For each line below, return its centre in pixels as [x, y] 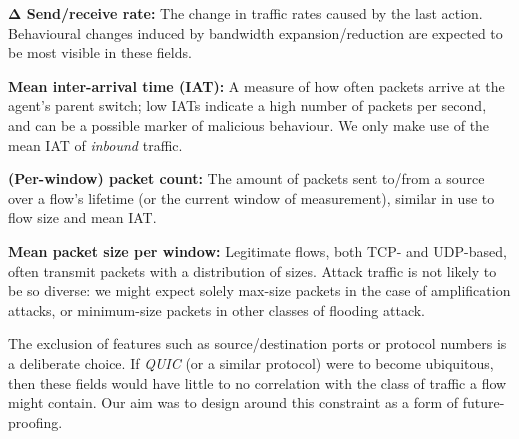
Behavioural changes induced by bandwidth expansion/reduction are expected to [255, 32]
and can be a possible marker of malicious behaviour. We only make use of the [249, 124]
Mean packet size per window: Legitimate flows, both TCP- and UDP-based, [257, 250]
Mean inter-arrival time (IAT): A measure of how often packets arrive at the [256, 85]
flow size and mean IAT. [82, 217]
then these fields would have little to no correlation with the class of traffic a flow [257, 382]
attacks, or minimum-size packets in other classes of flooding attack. [216, 309]
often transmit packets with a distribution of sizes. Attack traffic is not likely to [252, 270]
